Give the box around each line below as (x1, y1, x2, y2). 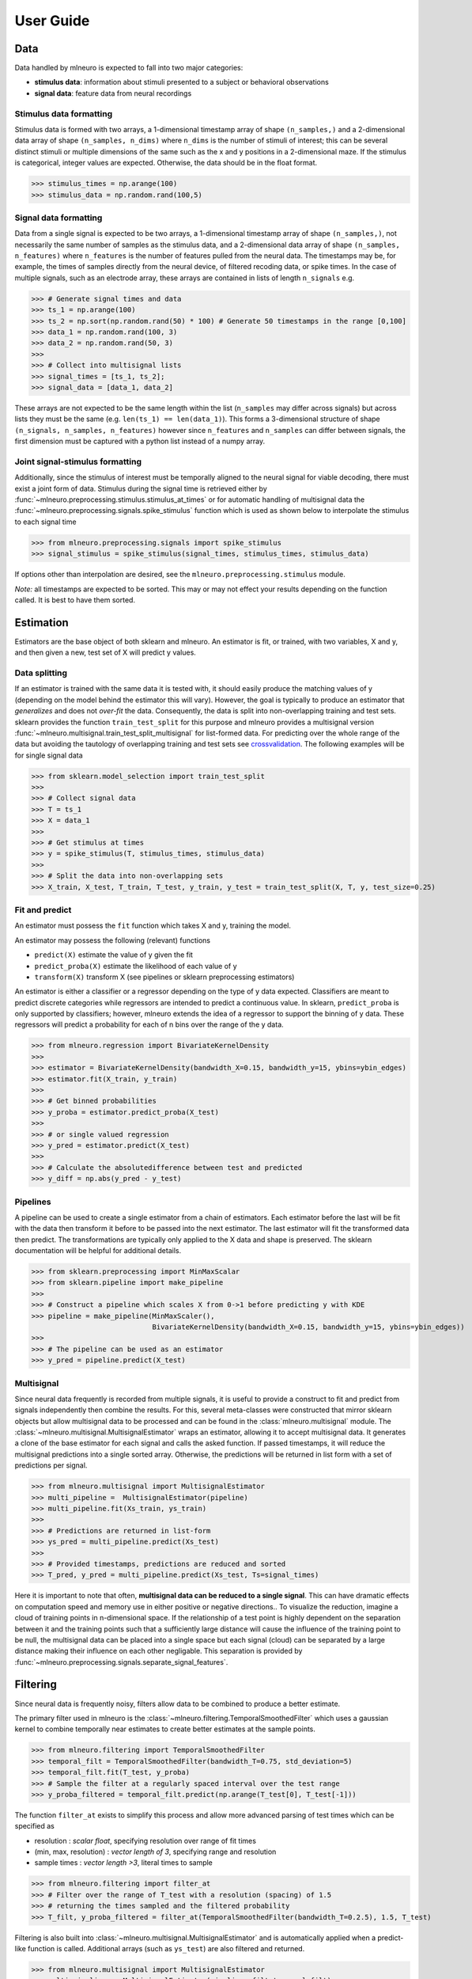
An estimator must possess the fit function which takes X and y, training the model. (14, 921, 292, 930)
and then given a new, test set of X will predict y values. (14, 648, 197, 657)
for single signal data (14, 750, 83, 760)
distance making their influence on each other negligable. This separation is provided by (14, 1647, 303, 1656)
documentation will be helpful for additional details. (14, 1246, 182, 1255)
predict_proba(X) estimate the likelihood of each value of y (34, 961, 237, 971)
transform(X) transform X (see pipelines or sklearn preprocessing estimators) (34, 972, 295, 982)
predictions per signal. (14, 1461, 88, 1470)
